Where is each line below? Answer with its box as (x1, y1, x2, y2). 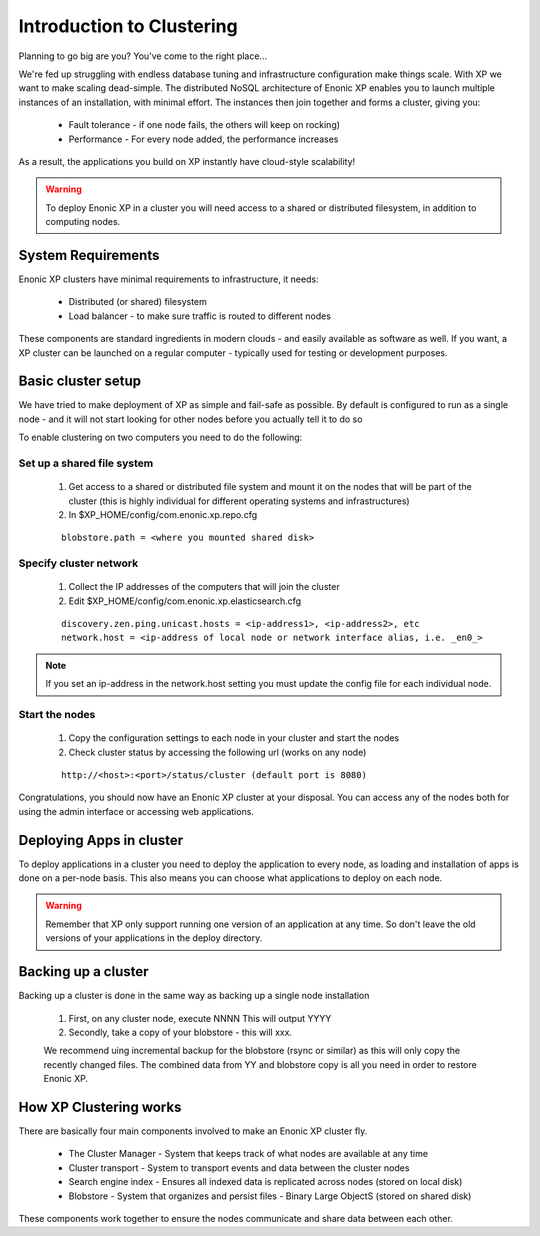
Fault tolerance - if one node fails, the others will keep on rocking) (68, 119, 340, 131)
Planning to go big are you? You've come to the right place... (18, 50, 268, 62)
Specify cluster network (18, 556, 139, 570)
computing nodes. (45, 216, 121, 228)
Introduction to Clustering (18, 15, 239, 37)
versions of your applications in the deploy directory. (45, 932, 263, 944)
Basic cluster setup (18, 373, 142, 390)
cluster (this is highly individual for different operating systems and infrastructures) (68, 495, 410, 507)
